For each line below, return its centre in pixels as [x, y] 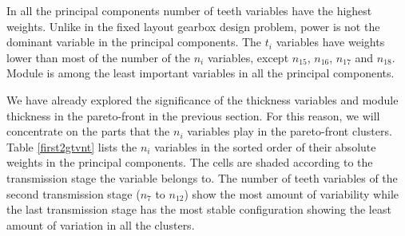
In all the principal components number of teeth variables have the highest [189, 10]
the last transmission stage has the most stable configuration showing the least [199, 209]
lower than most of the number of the [98, 57]
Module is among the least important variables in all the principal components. [201, 73]
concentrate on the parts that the [88, 131]
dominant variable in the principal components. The [134, 42]
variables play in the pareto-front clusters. [290, 131]
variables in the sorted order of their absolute [265, 146]
